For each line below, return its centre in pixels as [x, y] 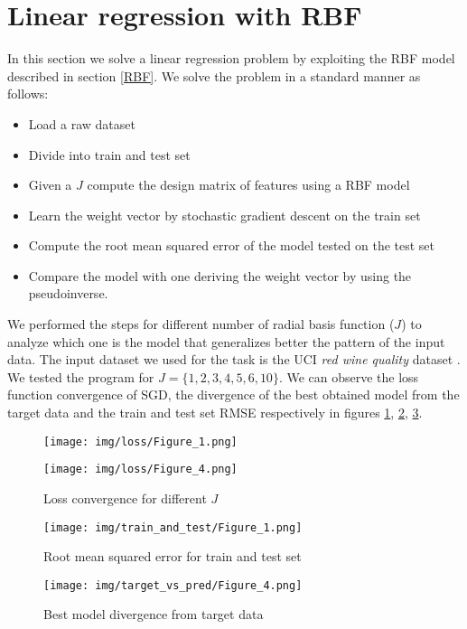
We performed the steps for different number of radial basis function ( [201, 324]
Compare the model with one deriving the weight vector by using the [220, 275]
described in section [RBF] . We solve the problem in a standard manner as [214, 75]
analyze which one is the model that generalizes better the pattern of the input [226, 341]
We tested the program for [81, 376]
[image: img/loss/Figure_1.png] [140, 441]
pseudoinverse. [68, 293]
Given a [50, 185]
